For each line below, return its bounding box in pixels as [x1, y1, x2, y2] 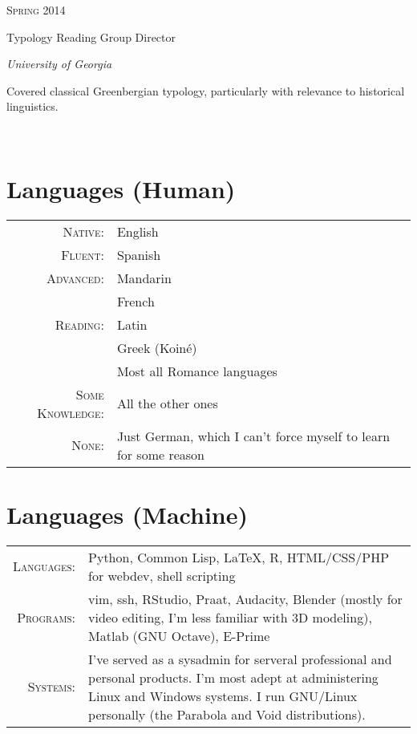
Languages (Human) [6, 172, 236, 205]
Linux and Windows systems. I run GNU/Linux [88, 686, 358, 705]
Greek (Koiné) [116, 338, 197, 357]
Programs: [17, 607, 76, 627]
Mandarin [116, 268, 172, 287]
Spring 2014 [6, 2, 66, 18]
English [116, 221, 159, 241]
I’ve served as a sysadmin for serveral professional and [88, 649, 392, 668]
